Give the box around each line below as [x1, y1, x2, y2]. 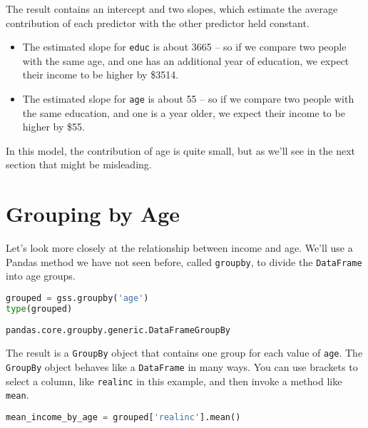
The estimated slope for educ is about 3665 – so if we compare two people [22, 39, 347, 54]
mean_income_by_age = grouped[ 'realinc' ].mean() [6, 412, 241, 423]
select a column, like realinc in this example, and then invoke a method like [6, 373, 342, 388]
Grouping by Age [6, 199, 180, 228]
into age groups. [6, 268, 76, 283]
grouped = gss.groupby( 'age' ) [6, 293, 149, 304]
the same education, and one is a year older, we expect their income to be [22, 105, 345, 120]
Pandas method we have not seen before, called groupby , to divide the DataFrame [6, 254, 362, 269]
